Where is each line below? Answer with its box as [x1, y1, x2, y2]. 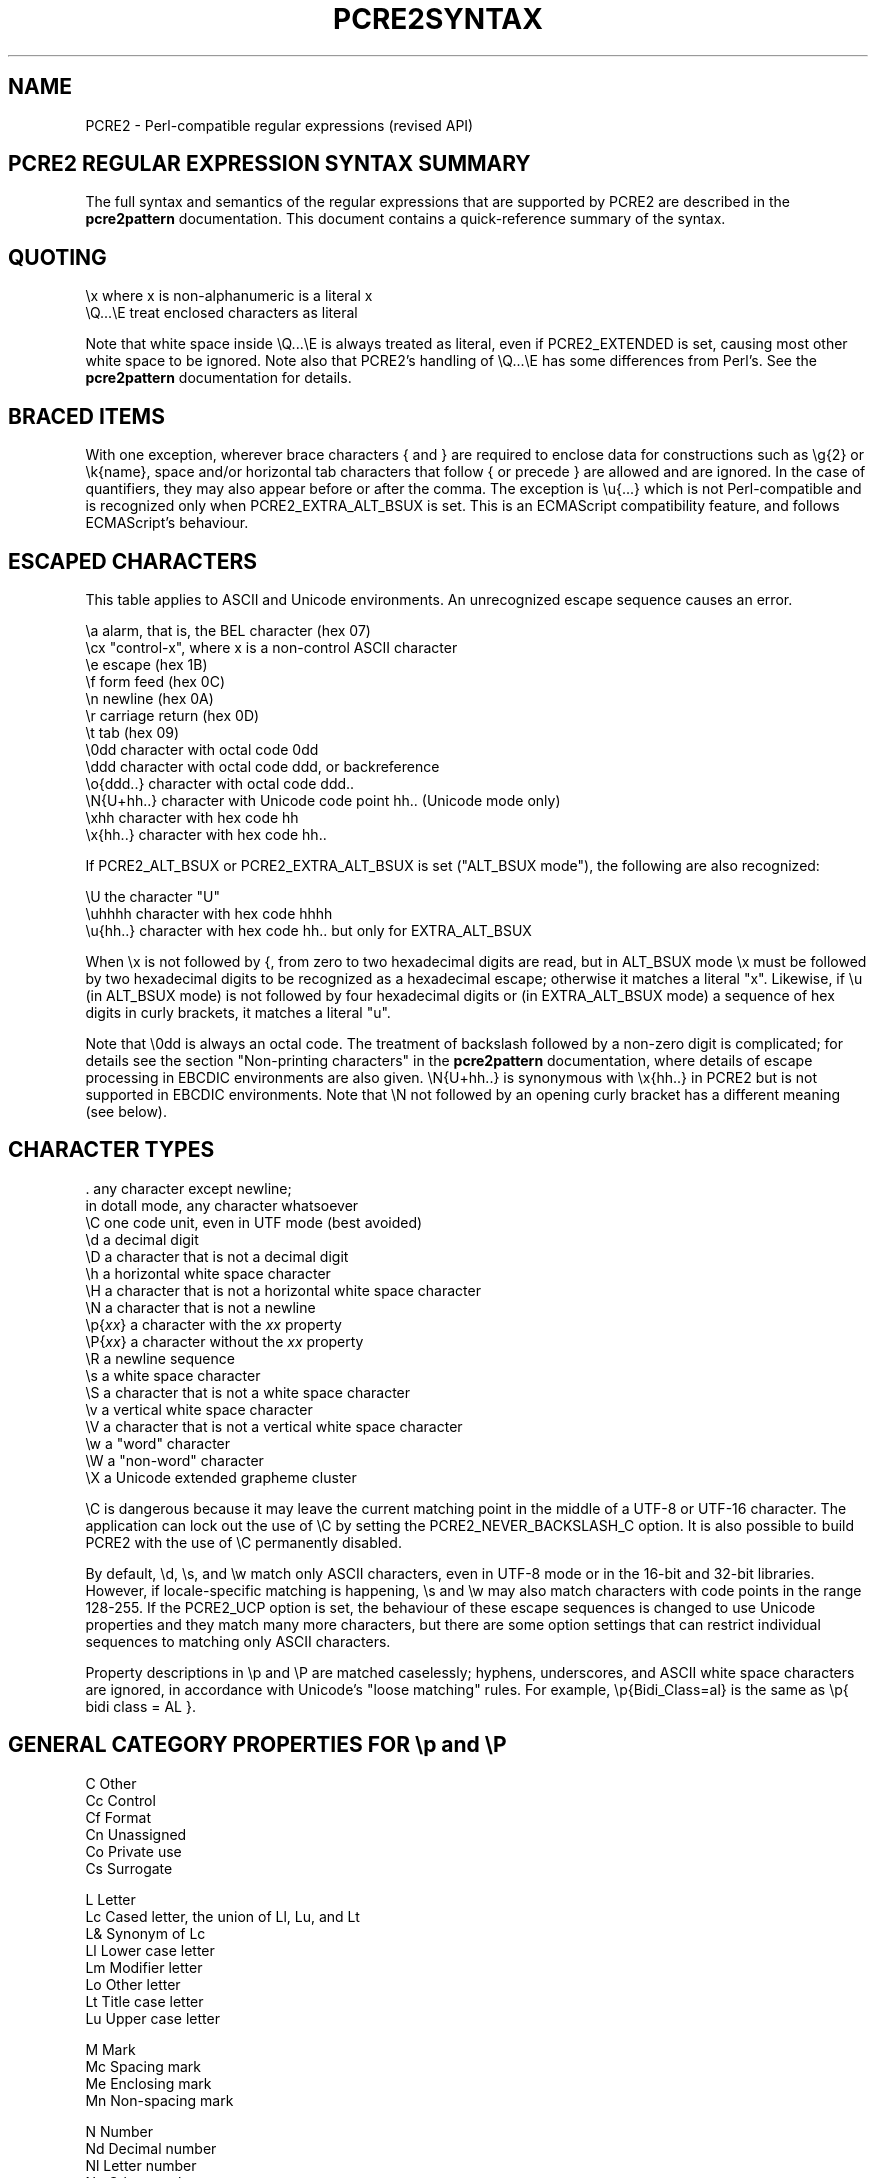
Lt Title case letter [85, 1992, 204, 2010]
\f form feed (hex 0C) [85, 672, 225, 690]
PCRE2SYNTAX [333, 2, 543, 36]
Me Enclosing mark [85, 2074, 212, 2092]
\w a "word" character [85, 1434, 231, 1452]
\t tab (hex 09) [85, 723, 180, 741]
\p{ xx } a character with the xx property [85, 1315, 342, 1333]
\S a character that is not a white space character [85, 1383, 411, 1401]
